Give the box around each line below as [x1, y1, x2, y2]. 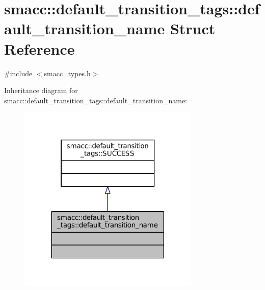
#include [4, 68, 33, 78]
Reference [4, 38, 75, 59]
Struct [170, 18, 216, 39]
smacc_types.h [44, 68, 91, 78]
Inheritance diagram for [4, 85, 78, 96]
